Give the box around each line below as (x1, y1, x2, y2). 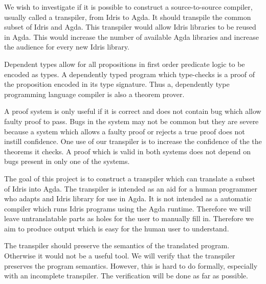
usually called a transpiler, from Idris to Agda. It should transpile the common (4, 11, 251, 22)
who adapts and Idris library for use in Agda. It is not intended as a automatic (4, 193, 252, 204)
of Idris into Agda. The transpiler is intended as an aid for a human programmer (4, 183, 257, 194)
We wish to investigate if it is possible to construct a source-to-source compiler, (4, 2, 253, 12)
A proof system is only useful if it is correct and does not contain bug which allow (4, 106, 261, 116)
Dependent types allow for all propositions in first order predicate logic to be (4, 58, 245, 69)
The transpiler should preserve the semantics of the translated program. (4, 240, 230, 251)
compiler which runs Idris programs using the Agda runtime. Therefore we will (4, 203, 251, 214)
